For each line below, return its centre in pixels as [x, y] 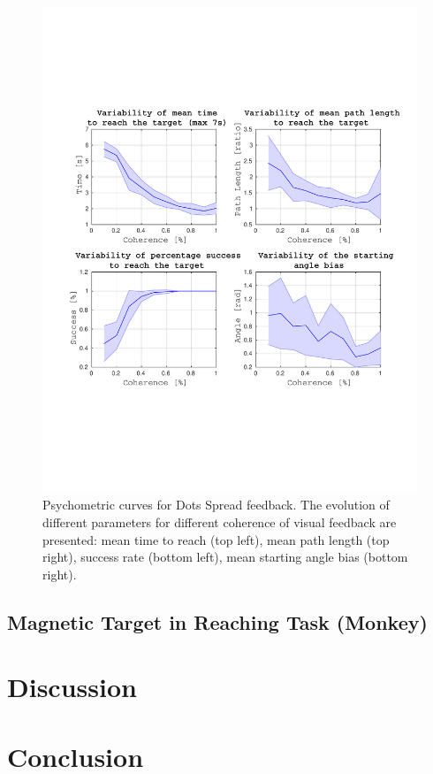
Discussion [72, 687]
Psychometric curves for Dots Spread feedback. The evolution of [216, 505]
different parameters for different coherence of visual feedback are [220, 522]
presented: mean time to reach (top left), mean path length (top [216, 539]
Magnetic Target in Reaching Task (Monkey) [217, 621]
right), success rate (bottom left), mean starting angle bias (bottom [225, 557]
